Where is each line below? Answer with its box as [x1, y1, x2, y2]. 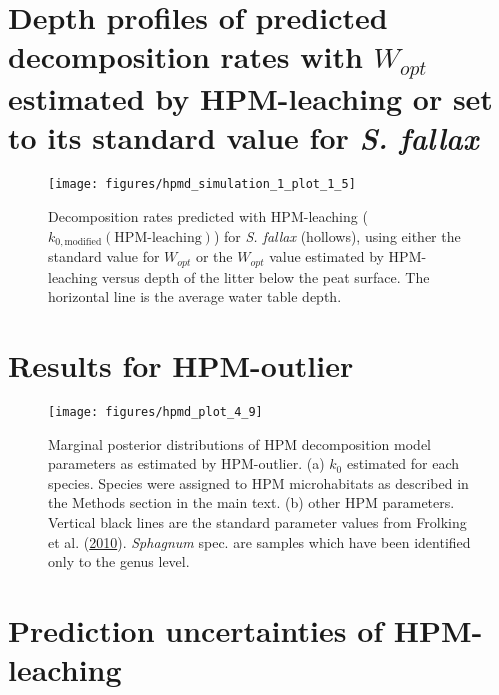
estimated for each [346, 453, 460, 474]
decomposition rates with [8, 36, 363, 77]
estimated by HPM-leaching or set [8, 78, 493, 119]
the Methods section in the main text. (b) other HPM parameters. [48, 492, 455, 513]
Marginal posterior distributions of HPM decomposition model [48, 433, 431, 454]
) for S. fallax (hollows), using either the [213, 225, 461, 246]
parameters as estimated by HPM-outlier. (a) [48, 453, 325, 474]
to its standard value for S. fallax [8, 117, 479, 159]
